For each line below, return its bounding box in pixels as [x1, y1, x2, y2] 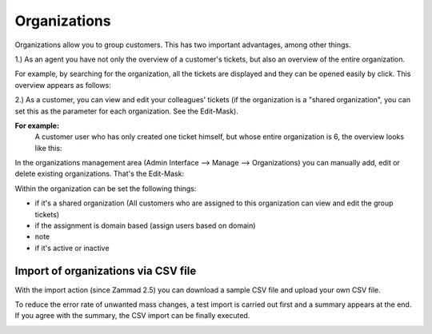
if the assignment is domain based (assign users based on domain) [34, 221, 256, 231]
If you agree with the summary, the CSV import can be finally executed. [14, 311, 250, 320]
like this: [34, 143, 62, 153]
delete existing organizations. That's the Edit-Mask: [14, 169, 184, 179]
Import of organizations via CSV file [14, 264, 197, 277]
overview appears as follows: [14, 80, 111, 89]
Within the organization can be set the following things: [14, 184, 197, 193]
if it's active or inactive [34, 243, 110, 252]
